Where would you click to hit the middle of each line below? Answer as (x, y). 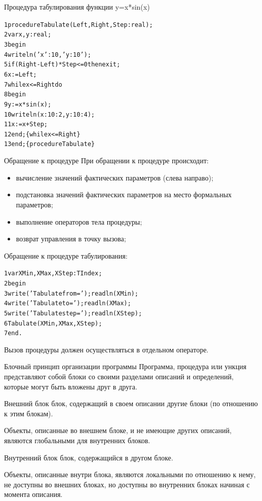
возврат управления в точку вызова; (71, 239)
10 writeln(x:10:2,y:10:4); (49, 114)
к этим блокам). (29, 413)
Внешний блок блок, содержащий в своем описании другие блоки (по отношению (131, 403)
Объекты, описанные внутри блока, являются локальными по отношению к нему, (130, 474)
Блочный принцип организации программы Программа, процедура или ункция (125, 366)
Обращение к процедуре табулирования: (66, 255)
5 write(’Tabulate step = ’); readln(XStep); (73, 313)
